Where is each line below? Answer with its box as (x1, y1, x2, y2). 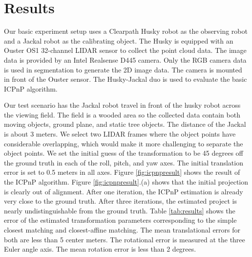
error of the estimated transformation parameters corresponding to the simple (4, 215, 237, 225)
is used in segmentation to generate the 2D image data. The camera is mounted (4, 64, 242, 74)
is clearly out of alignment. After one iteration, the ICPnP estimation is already (4, 186, 243, 196)
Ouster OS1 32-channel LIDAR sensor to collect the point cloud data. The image (4, 45, 247, 55)
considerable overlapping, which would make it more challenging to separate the (4, 138, 243, 148)
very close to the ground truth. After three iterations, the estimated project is (4, 196, 237, 206)
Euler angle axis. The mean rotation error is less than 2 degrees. (4, 244, 196, 254)
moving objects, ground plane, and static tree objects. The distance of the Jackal (4, 119, 246, 129)
